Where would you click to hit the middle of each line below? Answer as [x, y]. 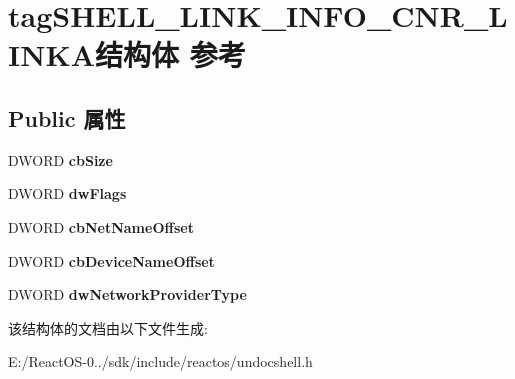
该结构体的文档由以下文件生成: [108, 327]
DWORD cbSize [60, 159]
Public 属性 [67, 117]
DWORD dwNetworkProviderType [127, 294]
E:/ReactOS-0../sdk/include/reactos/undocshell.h [160, 361]
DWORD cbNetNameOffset [101, 226]
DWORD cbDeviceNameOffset [111, 260]
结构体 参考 [170, 54]
